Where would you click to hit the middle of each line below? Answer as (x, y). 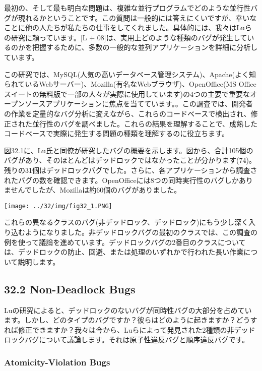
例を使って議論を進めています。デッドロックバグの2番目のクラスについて (125, 242)
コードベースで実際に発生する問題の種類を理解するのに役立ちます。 (116, 133)
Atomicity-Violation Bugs (57, 362)
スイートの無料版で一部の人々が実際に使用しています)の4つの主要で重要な (127, 94)
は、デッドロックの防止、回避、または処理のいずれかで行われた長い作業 (124, 252)
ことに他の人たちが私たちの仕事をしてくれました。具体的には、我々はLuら (128, 27)
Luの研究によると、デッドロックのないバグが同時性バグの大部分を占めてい (128, 310)
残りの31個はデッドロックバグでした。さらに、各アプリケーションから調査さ (131, 170)
